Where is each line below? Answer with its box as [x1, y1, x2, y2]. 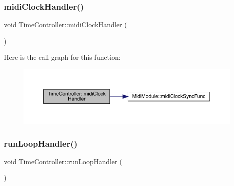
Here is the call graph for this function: [4, 52, 121, 62]
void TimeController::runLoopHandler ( [4, 156, 122, 166]
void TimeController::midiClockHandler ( [4, 19, 127, 30]
